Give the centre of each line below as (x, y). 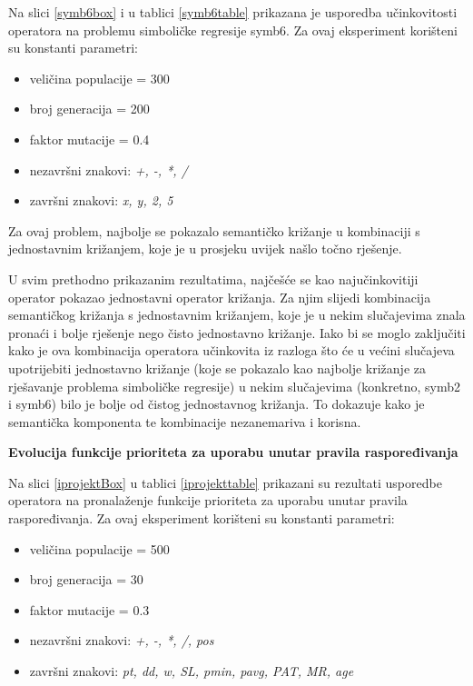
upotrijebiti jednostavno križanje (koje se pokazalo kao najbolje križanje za (217, 368)
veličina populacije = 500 (99, 548)
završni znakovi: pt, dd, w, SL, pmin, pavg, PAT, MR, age (192, 671)
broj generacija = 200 (89, 109)
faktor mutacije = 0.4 (89, 139)
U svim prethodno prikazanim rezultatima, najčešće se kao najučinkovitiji (213, 278)
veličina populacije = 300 (99, 78)
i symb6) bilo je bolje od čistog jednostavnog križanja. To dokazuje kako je (217, 404)
